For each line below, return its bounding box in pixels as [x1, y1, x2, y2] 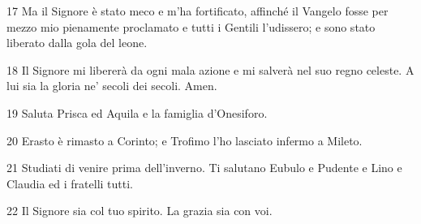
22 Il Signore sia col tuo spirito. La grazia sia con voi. [6, 202, 273, 219]
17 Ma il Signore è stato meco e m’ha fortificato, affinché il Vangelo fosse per [6, 2, 389, 19]
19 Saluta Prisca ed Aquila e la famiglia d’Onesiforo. [6, 104, 268, 121]
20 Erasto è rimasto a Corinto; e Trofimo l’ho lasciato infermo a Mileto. [6, 131, 363, 149]
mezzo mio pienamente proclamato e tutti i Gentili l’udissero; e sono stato [6, 18, 376, 35]
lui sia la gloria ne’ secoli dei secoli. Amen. [6, 77, 217, 94]
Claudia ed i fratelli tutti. [6, 174, 134, 192]
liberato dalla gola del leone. [6, 34, 148, 51]
